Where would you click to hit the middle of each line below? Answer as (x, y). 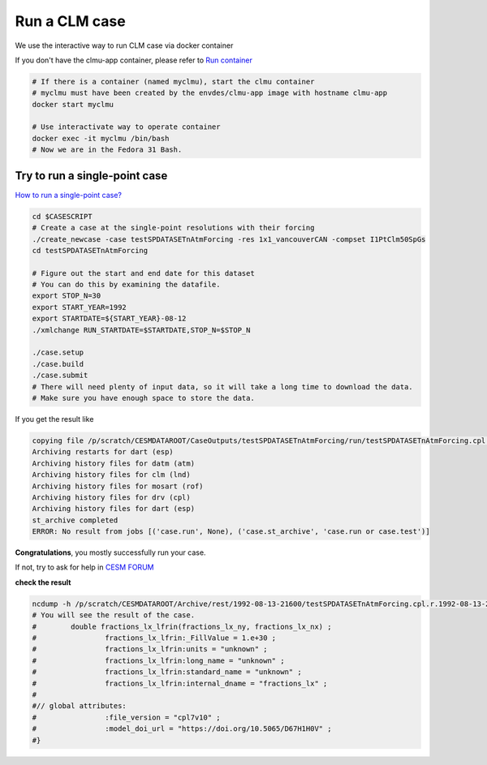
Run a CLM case (70, 21)
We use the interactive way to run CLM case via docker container (124, 45)
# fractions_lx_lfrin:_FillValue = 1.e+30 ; (154, 638)
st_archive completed (75, 520)
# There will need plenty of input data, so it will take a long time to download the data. (222, 387)
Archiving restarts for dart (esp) (103, 452)
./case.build (58, 364)
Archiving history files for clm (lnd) (111, 475)
